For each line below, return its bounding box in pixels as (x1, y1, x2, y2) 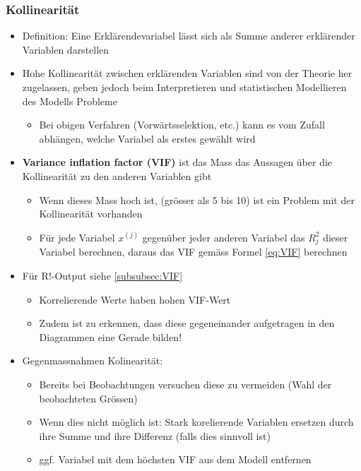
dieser (323, 229, 348, 244)
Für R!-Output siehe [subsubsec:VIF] (22, 268, 183, 283)
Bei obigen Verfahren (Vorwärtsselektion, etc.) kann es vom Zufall (39, 117, 325, 132)
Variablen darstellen (22, 42, 110, 56)
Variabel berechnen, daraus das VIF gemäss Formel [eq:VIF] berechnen (39, 244, 348, 259)
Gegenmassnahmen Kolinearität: (22, 353, 163, 368)
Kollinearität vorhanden (39, 206, 143, 221)
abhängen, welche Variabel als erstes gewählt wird (39, 131, 256, 145)
